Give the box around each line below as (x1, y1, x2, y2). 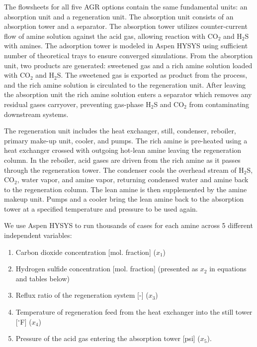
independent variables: (4, 230, 72, 240)
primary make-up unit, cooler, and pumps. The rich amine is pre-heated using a (4, 135, 248, 145)
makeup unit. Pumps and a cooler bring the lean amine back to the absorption (4, 194, 244, 204)
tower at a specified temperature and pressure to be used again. (4, 203, 198, 214)
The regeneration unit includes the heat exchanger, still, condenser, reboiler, (4, 125, 236, 136)
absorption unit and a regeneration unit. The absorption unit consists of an (4, 11, 234, 21)
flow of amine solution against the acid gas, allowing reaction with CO (4, 30, 218, 41)
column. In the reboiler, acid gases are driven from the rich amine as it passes (4, 154, 241, 165)
